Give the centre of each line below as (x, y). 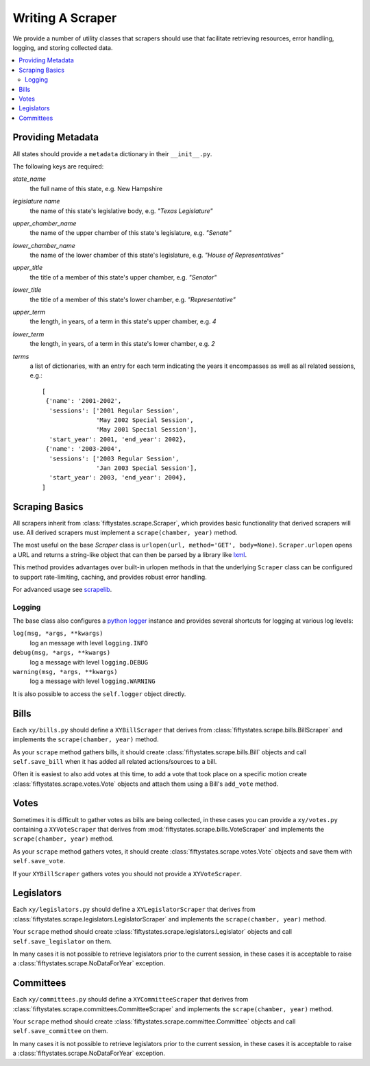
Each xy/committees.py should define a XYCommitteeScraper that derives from (131, 1000)
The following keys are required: (58, 166)
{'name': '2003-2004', (84, 449)
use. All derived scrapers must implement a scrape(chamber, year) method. (125, 532)
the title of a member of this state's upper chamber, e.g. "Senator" (123, 277)
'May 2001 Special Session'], (147, 430)
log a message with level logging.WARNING (92, 681)
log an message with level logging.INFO (89, 643)
